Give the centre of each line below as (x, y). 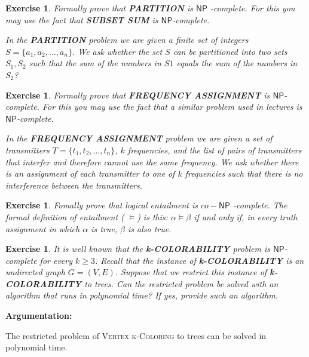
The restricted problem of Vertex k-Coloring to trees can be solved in (136, 335)
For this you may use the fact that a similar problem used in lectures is (172, 107)
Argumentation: (39, 316)
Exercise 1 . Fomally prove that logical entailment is (102, 205)
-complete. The (260, 205)
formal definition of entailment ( (65, 216)
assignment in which (43, 228)
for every (56, 260)
